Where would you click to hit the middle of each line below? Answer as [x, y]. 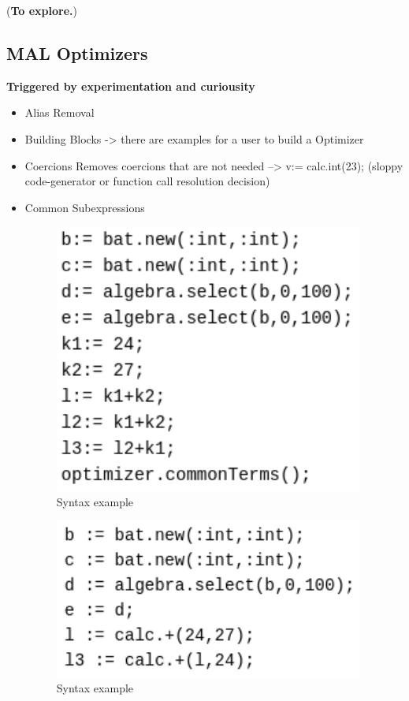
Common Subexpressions [85, 207]
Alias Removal [59, 112]
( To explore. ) [42, 10]
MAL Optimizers [77, 52]
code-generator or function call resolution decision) [147, 181]
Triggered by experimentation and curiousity [131, 86]
